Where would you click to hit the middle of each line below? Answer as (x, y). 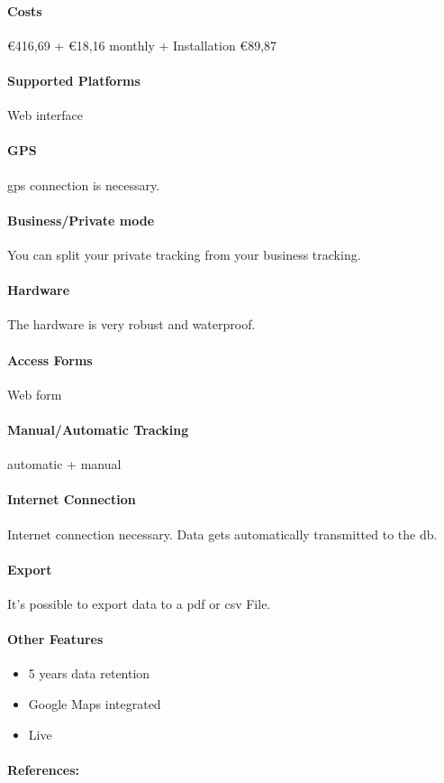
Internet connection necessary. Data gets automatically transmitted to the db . (222, 534)
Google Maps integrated (95, 703)
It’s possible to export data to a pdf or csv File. (139, 603)
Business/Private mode (81, 220)
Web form (35, 394)
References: (44, 769)
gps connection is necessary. (84, 184)
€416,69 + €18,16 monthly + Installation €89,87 (142, 45)
